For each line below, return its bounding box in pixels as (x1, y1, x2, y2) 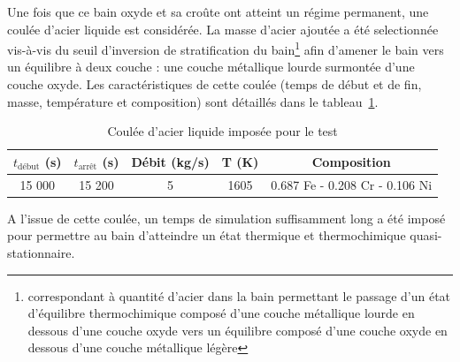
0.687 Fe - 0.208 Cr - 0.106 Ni (271, 175, 433, 193)
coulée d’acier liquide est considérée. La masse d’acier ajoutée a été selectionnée (7, 19, 439, 38)
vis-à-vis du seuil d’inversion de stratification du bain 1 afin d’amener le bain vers (7, 38, 444, 58)
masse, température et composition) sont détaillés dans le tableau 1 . (7, 92, 379, 110)
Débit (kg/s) (131, 152, 210, 170)
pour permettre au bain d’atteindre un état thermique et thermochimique (7, 226, 406, 245)
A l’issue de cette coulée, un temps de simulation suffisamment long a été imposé (7, 208, 446, 227)
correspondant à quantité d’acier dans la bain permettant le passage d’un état (27, 286, 451, 305)
